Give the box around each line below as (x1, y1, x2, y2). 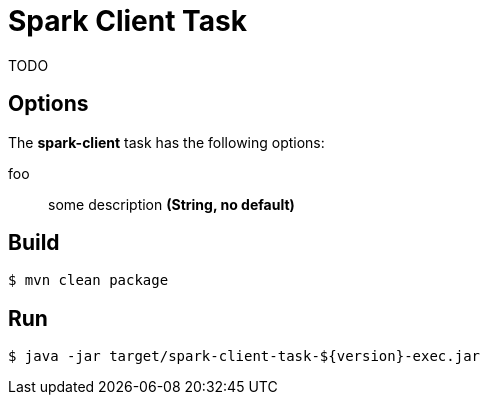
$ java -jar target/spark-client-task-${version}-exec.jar (8, 348, 481, 365)
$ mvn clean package (8, 272, 169, 289)
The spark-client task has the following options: (8, 133, 325, 151)
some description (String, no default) (48, 195, 295, 213)
